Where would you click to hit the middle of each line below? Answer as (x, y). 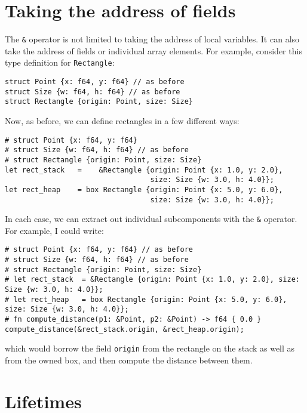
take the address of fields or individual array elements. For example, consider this (153, 50)
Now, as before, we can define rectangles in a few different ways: (122, 121)
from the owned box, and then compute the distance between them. (129, 360)
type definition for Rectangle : (60, 62)
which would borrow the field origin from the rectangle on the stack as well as (150, 348)
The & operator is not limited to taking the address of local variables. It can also (152, 39)
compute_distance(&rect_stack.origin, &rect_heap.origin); (125, 329)
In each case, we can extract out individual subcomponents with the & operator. (151, 219)
